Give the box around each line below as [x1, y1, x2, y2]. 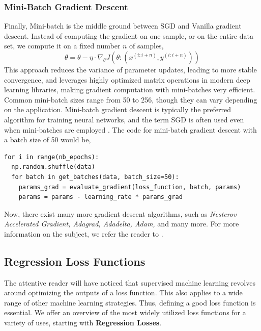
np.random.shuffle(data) [11, 163, 95, 171]
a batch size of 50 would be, [4, 134, 91, 145]
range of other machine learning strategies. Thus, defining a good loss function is [4, 297, 256, 308]
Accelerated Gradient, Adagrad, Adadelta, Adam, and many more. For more [4, 218, 239, 229]
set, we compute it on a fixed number [4, 40, 121, 51]
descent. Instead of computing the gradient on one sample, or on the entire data [4, 30, 253, 41]
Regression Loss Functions [4, 253, 146, 269]
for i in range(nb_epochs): [4, 153, 99, 161]
